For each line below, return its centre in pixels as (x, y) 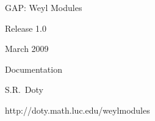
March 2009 (27, 49)
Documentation (34, 69)
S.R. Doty (24, 90)
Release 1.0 (26, 28)
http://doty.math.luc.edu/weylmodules (77, 110)
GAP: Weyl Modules (44, 7)
